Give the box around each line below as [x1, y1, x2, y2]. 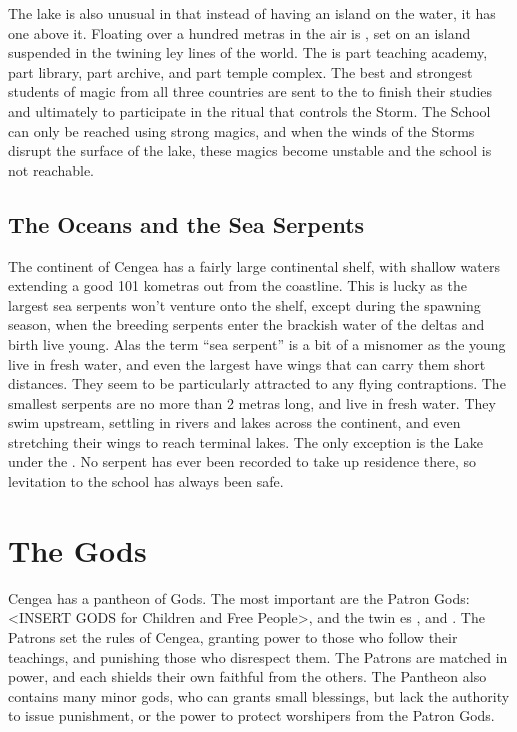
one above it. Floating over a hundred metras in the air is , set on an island [8, 22, 471, 43]
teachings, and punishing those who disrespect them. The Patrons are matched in [8, 646, 508, 667]
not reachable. [8, 159, 94, 180]
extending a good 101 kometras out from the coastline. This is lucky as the [8, 275, 467, 296]
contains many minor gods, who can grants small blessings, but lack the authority [8, 685, 510, 706]
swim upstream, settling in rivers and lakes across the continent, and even [8, 412, 461, 433]
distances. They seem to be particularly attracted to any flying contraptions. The [8, 373, 506, 394]
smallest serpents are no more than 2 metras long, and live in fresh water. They [8, 392, 496, 413]
